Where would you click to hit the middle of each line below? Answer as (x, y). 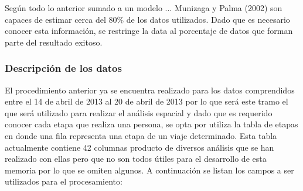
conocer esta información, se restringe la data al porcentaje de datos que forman (149, 31)
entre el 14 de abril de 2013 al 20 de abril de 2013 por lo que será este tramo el (147, 101)
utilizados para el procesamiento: (64, 181)
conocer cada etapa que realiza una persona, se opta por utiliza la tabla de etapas (151, 124)
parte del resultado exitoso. (54, 42)
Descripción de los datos (63, 68)
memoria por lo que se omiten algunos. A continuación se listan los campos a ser (149, 170)
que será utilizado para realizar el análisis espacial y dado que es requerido (139, 112)
